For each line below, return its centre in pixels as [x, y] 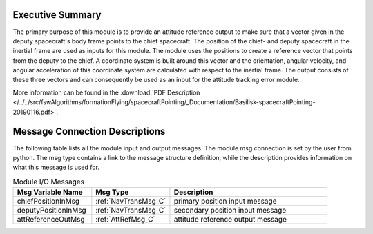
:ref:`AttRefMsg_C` [125, 220]
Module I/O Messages [49, 182]
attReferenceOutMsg [51, 220]
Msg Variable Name [50, 192]
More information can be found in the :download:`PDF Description [106, 92]
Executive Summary [57, 15]
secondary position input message [230, 211]
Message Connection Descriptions [89, 131]
